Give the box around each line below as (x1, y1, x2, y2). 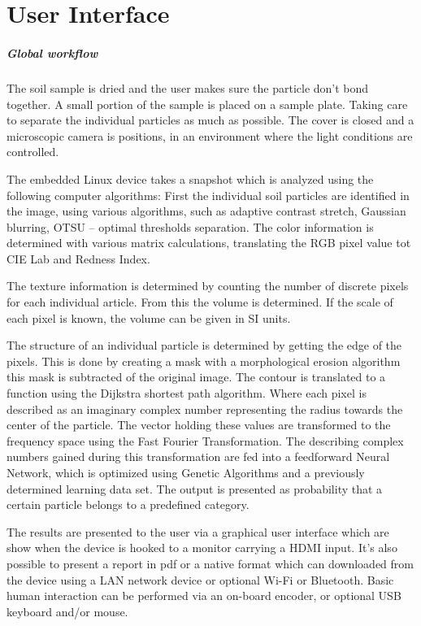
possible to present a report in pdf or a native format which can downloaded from (7, 554, 414, 572)
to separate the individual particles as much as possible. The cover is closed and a (7, 111, 414, 128)
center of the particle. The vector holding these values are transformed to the (7, 416, 391, 433)
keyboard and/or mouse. (7, 602, 128, 619)
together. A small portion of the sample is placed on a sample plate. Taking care (7, 95, 408, 112)
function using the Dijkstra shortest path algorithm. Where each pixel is (7, 385, 367, 402)
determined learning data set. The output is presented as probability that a (7, 480, 383, 497)
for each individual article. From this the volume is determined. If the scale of (7, 293, 393, 311)
